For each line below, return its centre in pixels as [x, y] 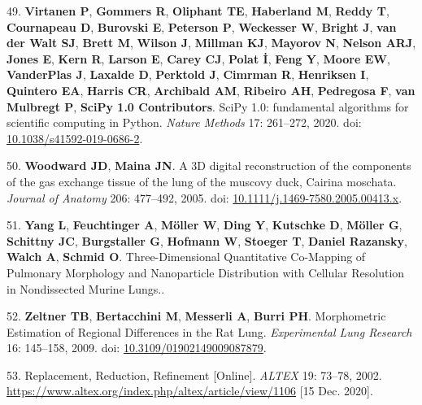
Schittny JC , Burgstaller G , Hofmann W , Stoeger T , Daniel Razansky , [207, 240]
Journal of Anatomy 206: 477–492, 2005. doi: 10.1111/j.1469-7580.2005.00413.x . [204, 197]
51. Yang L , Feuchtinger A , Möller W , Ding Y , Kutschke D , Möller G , [204, 225]
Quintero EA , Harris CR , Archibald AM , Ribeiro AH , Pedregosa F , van [211, 90]
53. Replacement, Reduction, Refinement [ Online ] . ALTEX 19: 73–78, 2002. [194, 375]
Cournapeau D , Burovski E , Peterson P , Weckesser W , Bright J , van [202, 26]
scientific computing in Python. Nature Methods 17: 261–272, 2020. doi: [184, 122]
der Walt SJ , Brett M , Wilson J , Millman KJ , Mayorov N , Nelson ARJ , [211, 43]
